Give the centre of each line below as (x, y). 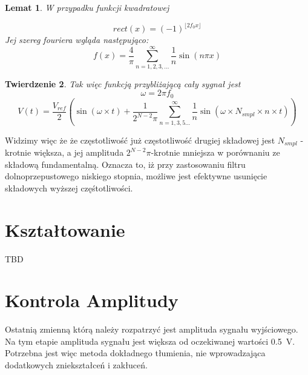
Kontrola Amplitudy (92, 300)
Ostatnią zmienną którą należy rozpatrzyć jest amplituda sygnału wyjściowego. (152, 329)
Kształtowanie (65, 229)
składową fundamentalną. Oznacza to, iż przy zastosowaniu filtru (125, 164)
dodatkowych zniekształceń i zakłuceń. (76, 365)
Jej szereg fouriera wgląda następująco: (77, 40)
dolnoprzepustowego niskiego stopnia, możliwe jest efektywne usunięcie (136, 176)
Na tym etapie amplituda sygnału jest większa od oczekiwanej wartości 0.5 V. (150, 341)
